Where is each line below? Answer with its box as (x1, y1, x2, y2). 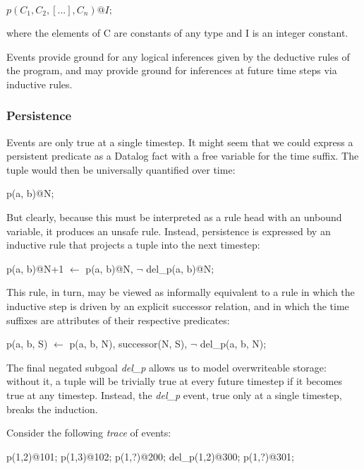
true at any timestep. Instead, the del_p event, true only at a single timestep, (6, 387, 342, 402)
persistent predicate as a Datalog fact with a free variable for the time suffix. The (6, 148, 359, 163)
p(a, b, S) (6, 336, 48, 351)
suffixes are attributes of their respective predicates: (6, 312, 230, 327)
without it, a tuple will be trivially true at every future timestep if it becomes (6, 374, 342, 388)
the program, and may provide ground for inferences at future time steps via (6, 63, 337, 78)
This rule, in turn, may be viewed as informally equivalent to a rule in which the (6, 285, 355, 299)
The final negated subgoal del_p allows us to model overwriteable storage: (6, 360, 327, 374)
